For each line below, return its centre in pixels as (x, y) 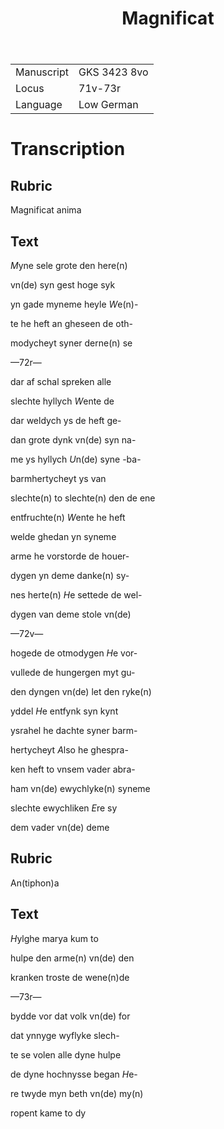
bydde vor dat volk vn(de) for (70, 1016)
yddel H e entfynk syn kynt (64, 711)
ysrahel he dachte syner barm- (74, 730)
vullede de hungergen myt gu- (73, 672)
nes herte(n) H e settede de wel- (76, 595)
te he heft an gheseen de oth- (71, 323)
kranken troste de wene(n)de (70, 977)
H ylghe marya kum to (54, 938)
